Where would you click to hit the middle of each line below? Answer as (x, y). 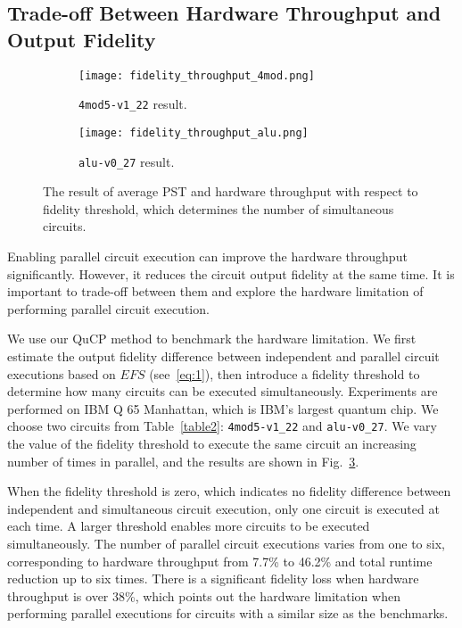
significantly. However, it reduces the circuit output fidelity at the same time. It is (231, 273)
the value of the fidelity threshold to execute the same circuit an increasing (212, 443)
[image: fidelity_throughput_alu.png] (194, 132)
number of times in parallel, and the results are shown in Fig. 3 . (183, 461)
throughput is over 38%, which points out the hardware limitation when (204, 595)
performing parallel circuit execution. (108, 308)
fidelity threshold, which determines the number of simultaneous (219, 208)
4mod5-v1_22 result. (133, 104)
